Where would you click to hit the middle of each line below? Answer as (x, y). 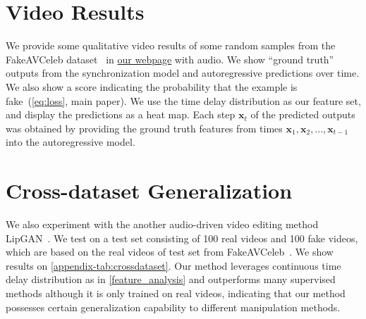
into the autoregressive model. (71, 142)
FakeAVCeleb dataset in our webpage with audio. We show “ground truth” (170, 59)
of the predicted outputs (303, 114)
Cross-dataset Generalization (149, 190)
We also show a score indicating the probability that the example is (152, 86)
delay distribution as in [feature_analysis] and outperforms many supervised (171, 279)
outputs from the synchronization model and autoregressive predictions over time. (183, 73)
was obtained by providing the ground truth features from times (144, 128)
